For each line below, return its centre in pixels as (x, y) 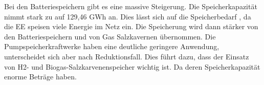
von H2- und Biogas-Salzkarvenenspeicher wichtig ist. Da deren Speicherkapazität (132, 66)
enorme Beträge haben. (40, 77)
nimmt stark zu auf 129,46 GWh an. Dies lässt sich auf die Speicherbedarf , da (128, 16)
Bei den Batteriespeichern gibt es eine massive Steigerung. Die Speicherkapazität (131, 6)
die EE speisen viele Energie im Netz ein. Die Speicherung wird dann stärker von (131, 26)
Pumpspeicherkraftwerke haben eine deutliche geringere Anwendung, (112, 46)
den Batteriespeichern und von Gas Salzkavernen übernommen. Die (110, 36)
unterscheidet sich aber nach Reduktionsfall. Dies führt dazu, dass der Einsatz (127, 56)
